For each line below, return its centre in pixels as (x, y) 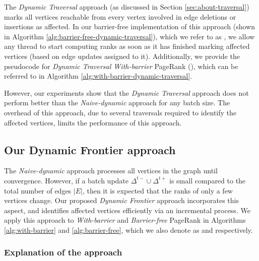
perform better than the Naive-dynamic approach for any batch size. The (117, 103)
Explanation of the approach (63, 252)
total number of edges (38, 190)
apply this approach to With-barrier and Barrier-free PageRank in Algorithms (125, 220)
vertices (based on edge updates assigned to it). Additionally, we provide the (122, 56)
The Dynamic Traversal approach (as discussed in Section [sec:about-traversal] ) (127, 7)
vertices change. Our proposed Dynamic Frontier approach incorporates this (121, 200)
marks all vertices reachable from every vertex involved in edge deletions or (120, 16)
